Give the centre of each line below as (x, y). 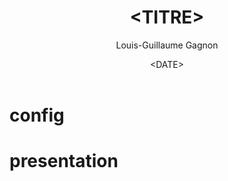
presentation (64, 161)
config (37, 115)
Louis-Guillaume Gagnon (167, 45)
